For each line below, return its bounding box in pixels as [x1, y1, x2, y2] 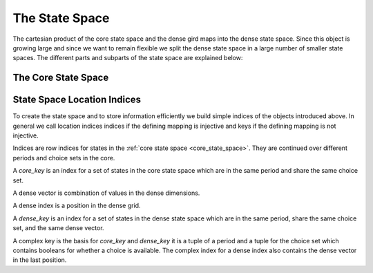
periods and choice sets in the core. [12, 153, 115, 162]
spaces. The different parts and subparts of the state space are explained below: [12, 54, 243, 62]
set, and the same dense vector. [12, 224, 104, 232]
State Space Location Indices [12, 94, 142, 106]
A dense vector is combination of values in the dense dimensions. [12, 189, 200, 197]
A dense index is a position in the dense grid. [12, 201, 141, 210]
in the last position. [12, 256, 67, 264]
